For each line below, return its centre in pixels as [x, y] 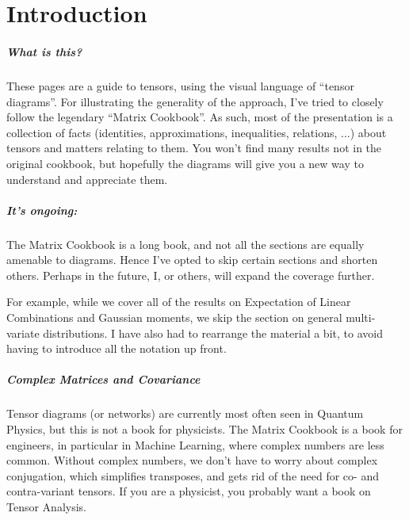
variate [23, 333]
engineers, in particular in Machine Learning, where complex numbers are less [195, 444]
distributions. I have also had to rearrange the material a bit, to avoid [213, 333]
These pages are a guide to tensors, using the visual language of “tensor [180, 85]
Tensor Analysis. [46, 506]
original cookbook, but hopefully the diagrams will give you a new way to [185, 163]
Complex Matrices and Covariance [103, 379]
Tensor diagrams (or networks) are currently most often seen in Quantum [185, 413]
